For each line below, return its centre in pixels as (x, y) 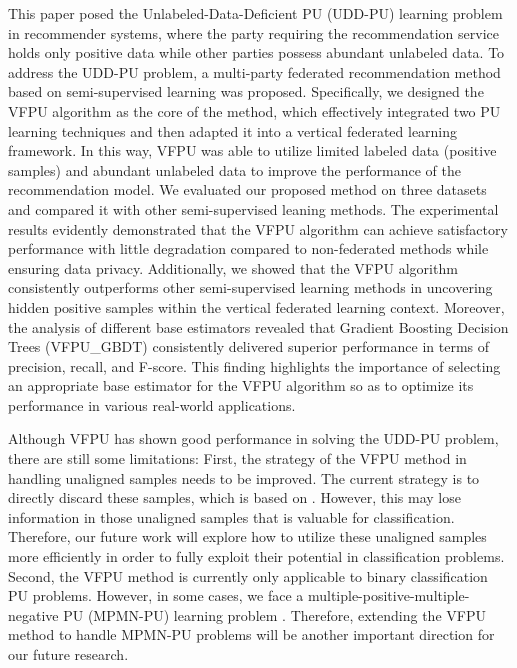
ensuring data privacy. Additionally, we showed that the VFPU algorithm (233, 267)
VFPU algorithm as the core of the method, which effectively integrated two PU (254, 110)
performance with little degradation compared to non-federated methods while (248, 248)
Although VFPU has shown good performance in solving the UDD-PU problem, (253, 438)
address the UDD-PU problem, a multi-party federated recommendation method (254, 71)
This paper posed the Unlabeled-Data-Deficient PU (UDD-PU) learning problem (255, 13)
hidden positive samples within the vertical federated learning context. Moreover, (256, 306)
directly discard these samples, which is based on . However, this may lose (234, 497)
